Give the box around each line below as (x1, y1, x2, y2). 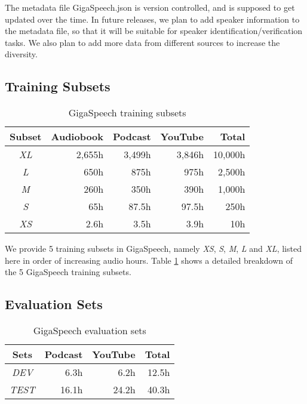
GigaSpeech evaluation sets (33, 323, 146, 338)
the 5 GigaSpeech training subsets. (5, 266, 131, 278)
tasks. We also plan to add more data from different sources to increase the (5, 36, 280, 48)
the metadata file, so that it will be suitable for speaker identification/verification (5, 24, 303, 37)
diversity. (5, 48, 38, 60)
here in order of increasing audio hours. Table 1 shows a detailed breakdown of (5, 254, 293, 266)
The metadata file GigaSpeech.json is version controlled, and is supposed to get (5, 1, 295, 13)
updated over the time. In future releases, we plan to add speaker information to (5, 13, 300, 25)
